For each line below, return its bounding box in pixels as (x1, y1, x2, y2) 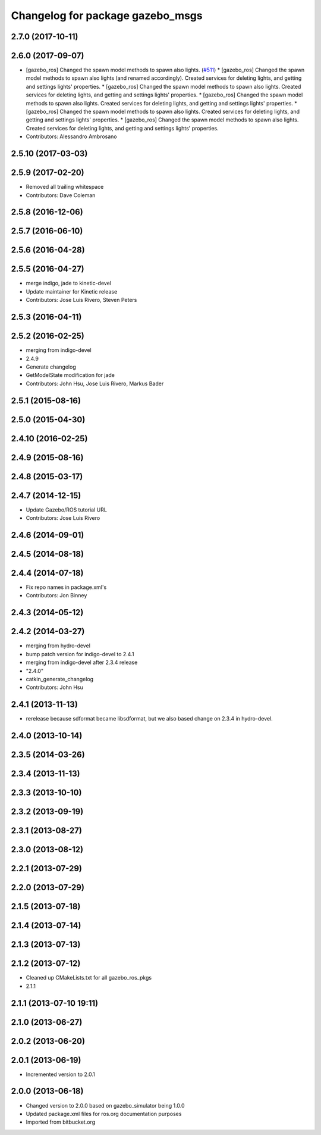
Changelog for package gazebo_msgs (11, 9, 203, 22)
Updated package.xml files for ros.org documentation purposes (26, 1110, 182, 1117)
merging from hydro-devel (26, 642, 90, 649)
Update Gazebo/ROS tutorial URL (26, 506, 107, 513)
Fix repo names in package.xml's (26, 584, 107, 591)
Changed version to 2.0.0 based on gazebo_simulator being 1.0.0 (26, 1102, 185, 1109)
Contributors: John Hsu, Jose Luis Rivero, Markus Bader (26, 380, 164, 387)
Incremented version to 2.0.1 (26, 1071, 95, 1078)
